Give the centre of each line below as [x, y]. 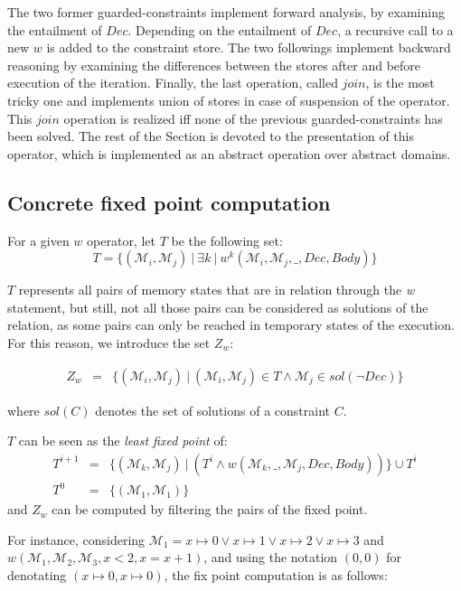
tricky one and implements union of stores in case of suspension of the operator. [229, 100]
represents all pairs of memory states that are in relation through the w [216, 290]
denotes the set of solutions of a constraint [212, 410]
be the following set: [227, 240]
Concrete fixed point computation [169, 202]
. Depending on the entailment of [220, 29]
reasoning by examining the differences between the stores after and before [214, 65]
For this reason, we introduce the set [109, 342]
